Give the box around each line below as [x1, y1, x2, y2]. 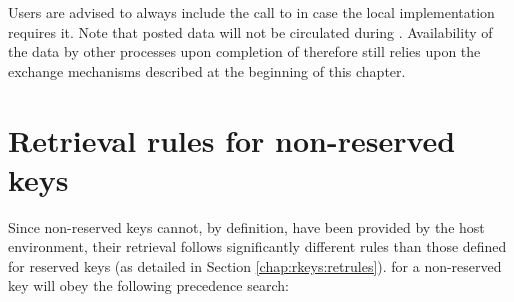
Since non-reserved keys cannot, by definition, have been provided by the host [8, 216, 485, 237]
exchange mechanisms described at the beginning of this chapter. [8, 60, 406, 81]
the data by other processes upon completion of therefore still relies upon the [8, 41, 481, 62]
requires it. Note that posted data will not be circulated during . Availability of [8, 21, 493, 42]
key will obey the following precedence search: [8, 275, 289, 296]
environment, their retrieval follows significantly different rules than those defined [8, 236, 507, 257]
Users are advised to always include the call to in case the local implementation [8, 2, 495, 22]
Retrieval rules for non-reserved [8, 119, 456, 160]
